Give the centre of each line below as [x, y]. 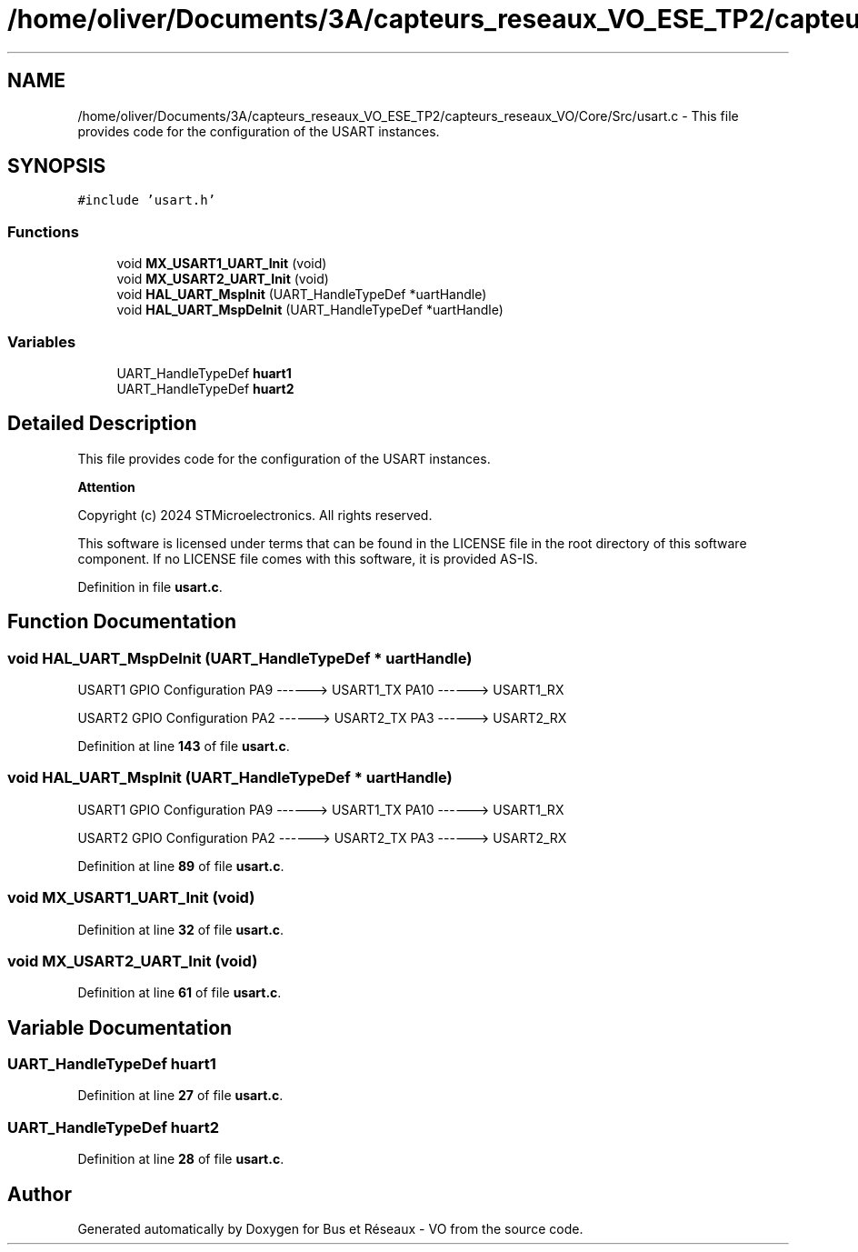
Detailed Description [102, 424]
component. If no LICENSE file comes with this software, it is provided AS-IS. [308, 558]
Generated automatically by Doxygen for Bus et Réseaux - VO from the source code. [330, 1229]
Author [40, 1194]
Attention [106, 486]
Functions [43, 231]
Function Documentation [122, 622]
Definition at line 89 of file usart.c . [181, 866]
